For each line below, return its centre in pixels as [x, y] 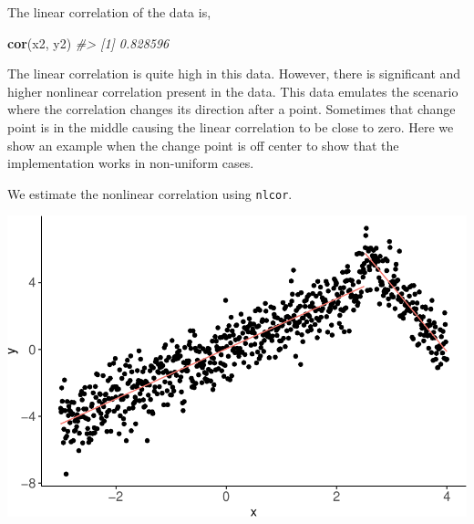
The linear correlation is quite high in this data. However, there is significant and [234, 73]
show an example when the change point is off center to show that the [203, 145]
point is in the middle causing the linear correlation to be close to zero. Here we [231, 126]
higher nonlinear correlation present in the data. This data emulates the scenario [233, 91]
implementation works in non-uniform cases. [131, 163]
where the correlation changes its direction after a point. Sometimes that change [232, 109]
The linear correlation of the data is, [109, 12]
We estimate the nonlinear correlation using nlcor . [150, 193]
